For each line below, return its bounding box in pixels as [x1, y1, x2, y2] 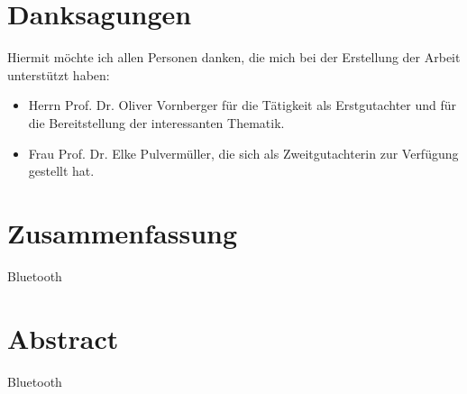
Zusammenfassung [7, 214, 238, 251]
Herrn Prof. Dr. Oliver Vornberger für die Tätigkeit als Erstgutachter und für [28, 96, 457, 115]
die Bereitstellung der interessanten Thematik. [28, 113, 285, 132]
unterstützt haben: [7, 65, 110, 84]
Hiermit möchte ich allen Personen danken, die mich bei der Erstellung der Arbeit [7, 48, 461, 67]
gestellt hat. [28, 161, 95, 180]
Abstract [7, 319, 119, 356]
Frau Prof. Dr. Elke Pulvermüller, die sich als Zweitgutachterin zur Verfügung [28, 143, 459, 162]
